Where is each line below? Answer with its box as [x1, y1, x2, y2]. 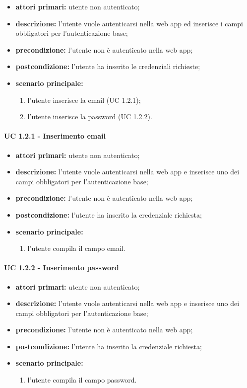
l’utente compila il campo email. [27, 243, 125, 253]
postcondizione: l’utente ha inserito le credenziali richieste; [15, 61, 200, 72]
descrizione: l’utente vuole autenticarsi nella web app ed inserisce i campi [15, 18, 243, 28]
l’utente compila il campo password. [27, 375, 137, 385]
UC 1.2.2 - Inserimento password [4, 262, 119, 273]
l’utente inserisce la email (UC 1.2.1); [27, 94, 141, 105]
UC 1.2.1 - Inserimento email [4, 131, 106, 141]
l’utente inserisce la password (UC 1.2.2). [27, 111, 152, 122]
